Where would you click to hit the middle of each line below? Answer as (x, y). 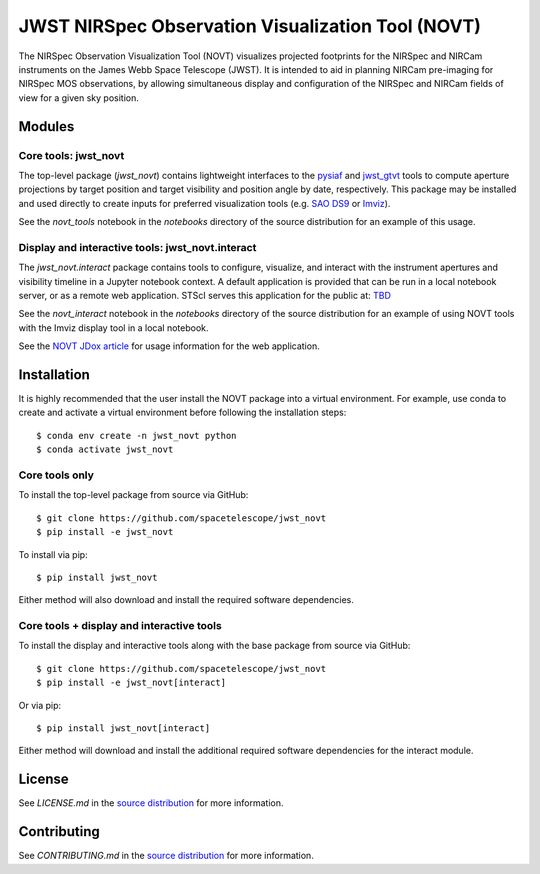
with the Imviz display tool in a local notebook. (113, 327)
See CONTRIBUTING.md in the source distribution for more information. (166, 856)
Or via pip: (40, 705)
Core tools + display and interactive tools (120, 626)
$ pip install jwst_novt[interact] (123, 728)
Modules (46, 126)
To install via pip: (53, 554)
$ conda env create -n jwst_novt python (136, 435)
